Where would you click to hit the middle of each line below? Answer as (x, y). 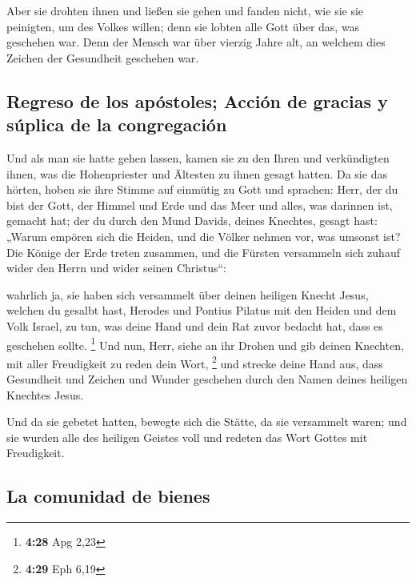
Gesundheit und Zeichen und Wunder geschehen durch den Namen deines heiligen (207, 379)
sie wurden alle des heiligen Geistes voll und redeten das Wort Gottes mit (187, 437)
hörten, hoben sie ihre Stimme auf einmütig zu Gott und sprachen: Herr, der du (202, 189)
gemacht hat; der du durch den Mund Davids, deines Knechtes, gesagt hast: (192, 221)
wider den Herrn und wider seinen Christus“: (117, 268)
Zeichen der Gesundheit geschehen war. (103, 57)
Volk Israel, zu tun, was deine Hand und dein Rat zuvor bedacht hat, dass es (195, 325)
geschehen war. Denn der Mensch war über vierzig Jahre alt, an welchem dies (196, 42)
